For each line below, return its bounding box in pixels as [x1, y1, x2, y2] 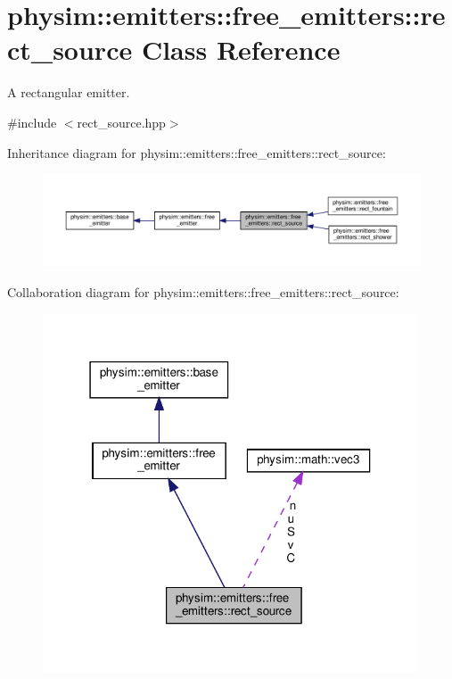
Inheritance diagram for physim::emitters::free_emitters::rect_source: [7, 143, 386, 161]
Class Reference [141, 31, 341, 68]
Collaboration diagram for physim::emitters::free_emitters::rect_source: [7, 283, 399, 302]
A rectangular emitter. [7, 83, 130, 102]
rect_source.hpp [77, 112, 166, 131]
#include [7, 112, 57, 131]
